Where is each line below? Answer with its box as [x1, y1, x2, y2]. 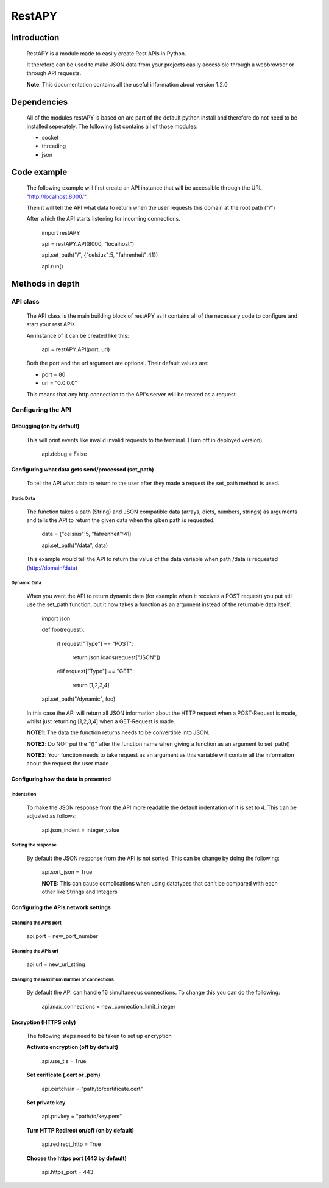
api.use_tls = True [41, 1057, 87, 1064]
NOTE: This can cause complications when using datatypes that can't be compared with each [41, 879, 278, 887]
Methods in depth [11, 278, 80, 289]
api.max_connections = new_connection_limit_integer [41, 1003, 176, 1010]
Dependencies [11, 96, 68, 107]
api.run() [41, 262, 63, 270]
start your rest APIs [26, 321, 76, 328]
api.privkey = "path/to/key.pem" [41, 1113, 122, 1120]
